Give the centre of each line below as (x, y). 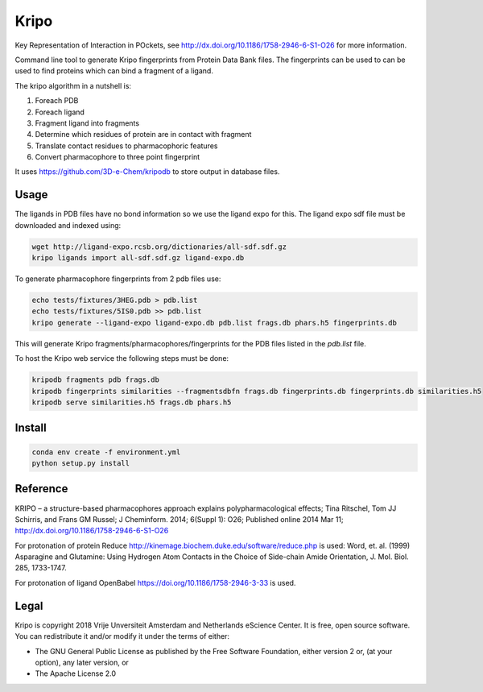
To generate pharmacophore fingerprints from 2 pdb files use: (118, 279)
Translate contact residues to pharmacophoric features (126, 146)
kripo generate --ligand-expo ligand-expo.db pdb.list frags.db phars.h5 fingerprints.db (215, 323)
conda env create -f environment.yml (106, 452)
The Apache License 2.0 (76, 673)
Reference (41, 489)
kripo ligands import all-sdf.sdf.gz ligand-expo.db (138, 258)
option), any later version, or (82, 662)
